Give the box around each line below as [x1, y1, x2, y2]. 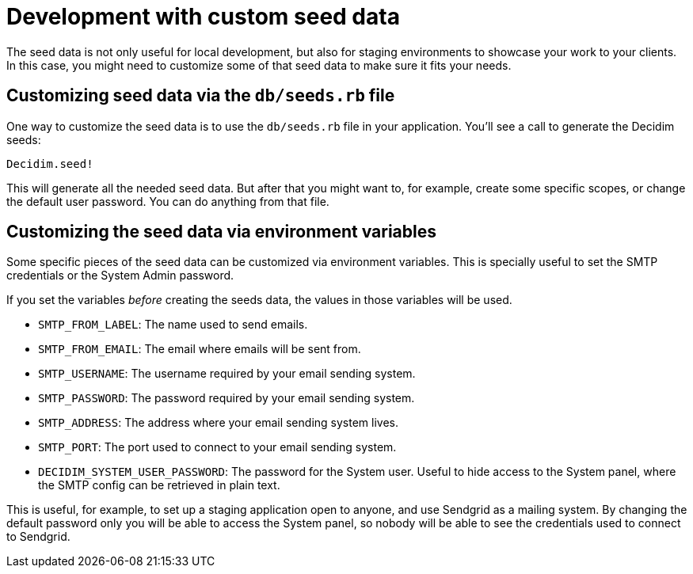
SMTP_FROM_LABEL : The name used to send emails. [38, 317, 308, 332]
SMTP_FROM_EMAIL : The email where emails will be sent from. [38, 342, 361, 356]
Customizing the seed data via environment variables [6, 222, 436, 242]
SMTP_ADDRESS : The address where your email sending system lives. [38, 416, 398, 430]
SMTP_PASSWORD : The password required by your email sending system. [38, 391, 415, 405]
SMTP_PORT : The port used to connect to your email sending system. [38, 440, 397, 454]
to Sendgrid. [6, 530, 70, 544]
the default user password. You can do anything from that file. [6, 194, 329, 208]
